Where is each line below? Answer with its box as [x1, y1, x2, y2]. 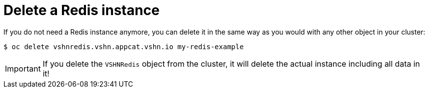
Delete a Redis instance [3, 2, 160, 18]
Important [5, 63, 41, 74]
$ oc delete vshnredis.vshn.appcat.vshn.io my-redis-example [3, 42, 244, 51]
